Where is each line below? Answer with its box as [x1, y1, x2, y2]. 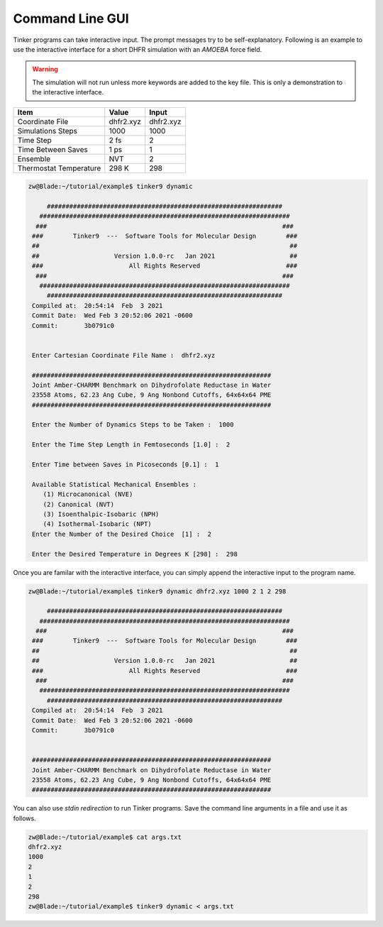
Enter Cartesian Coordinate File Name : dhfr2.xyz [32, 351, 216, 359]
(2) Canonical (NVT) [43, 500, 115, 508]
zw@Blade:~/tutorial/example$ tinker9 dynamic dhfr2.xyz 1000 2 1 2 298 [28, 587, 287, 596]
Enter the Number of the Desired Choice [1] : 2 [32, 530, 212, 538]
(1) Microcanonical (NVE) [43, 490, 133, 498]
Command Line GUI [13, 11, 129, 26]
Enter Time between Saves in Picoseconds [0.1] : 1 [32, 461, 219, 468]
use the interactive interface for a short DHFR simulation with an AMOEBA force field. [13, 45, 262, 53]
